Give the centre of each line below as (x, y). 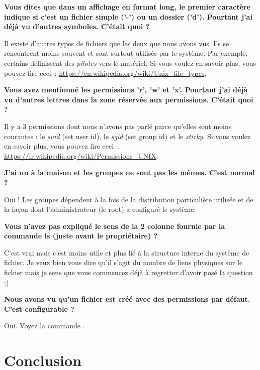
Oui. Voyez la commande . (45, 326)
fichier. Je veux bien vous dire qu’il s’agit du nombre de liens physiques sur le (123, 262)
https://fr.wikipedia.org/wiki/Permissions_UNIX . (81, 155)
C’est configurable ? (39, 309)
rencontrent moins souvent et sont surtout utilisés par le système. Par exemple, (126, 53)
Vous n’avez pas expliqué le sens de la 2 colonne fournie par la (115, 226)
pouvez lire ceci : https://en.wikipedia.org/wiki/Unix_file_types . (105, 73)
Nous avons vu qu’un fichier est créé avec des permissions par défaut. (127, 299)
